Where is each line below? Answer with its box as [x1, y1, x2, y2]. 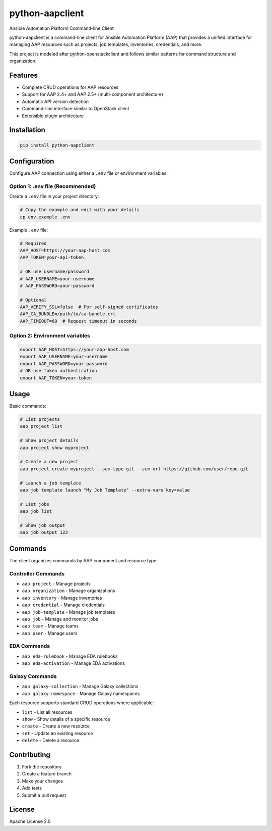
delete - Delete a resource [22, 738, 80, 744]
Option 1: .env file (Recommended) [9, 182, 96, 189]
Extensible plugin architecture [22, 113, 84, 119]
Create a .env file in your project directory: [9, 193, 99, 200]
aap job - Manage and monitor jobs [22, 616, 98, 622]
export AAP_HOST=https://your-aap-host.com [20, 347, 129, 352]
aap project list [20, 423, 63, 429]
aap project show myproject [20, 445, 89, 451]
